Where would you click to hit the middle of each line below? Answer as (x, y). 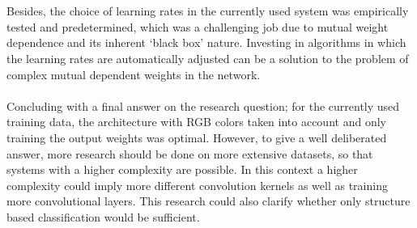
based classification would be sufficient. (103, 216)
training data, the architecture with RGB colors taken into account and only (196, 122)
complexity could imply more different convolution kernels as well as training (197, 185)
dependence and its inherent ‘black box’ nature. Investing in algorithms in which (206, 42)
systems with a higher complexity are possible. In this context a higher (182, 169)
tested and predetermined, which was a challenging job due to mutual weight (198, 26)
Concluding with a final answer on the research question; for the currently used (203, 106)
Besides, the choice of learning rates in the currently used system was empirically (208, 11)
